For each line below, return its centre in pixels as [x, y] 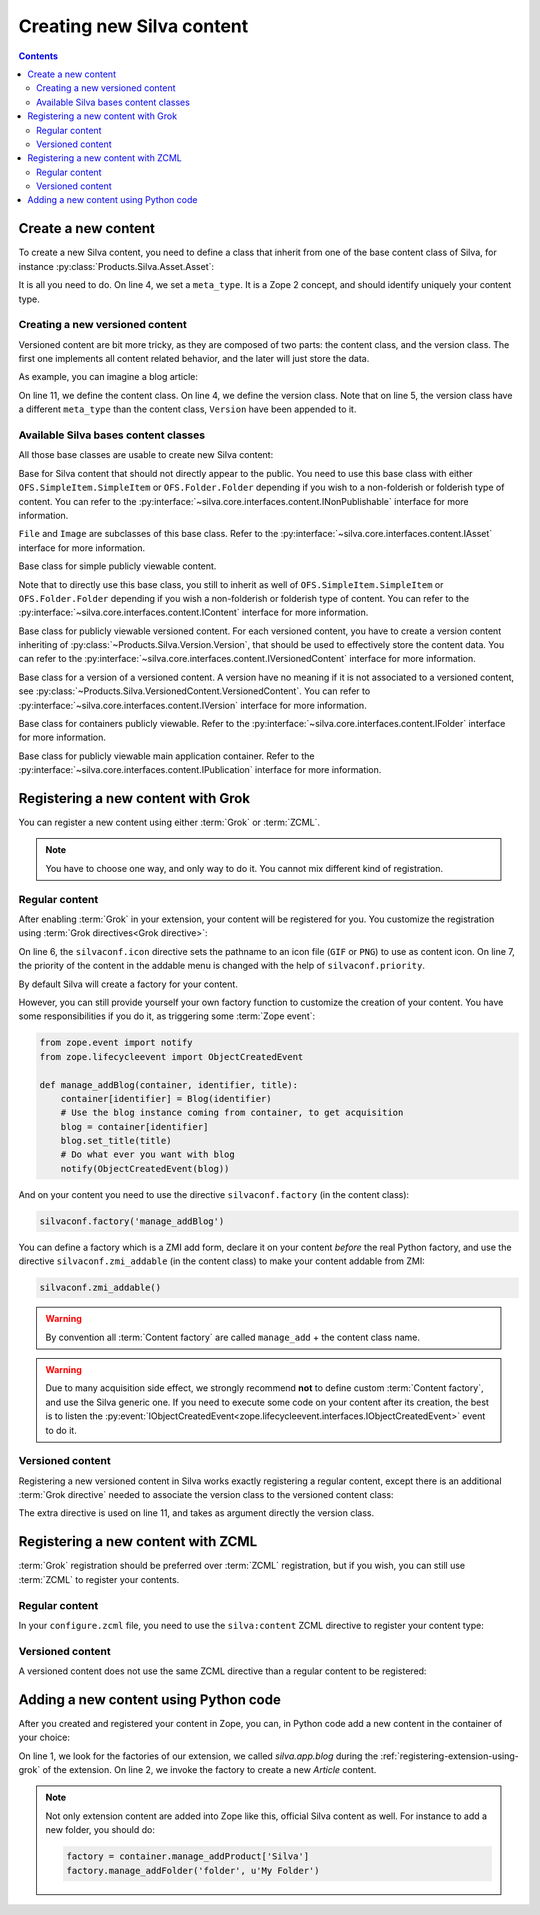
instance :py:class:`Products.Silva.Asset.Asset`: [116, 266]
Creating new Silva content [133, 26]
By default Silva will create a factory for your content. [128, 984]
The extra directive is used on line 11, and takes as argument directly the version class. [196, 1513]
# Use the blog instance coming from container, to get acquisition [232, 1113]
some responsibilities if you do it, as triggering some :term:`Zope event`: [167, 1016]
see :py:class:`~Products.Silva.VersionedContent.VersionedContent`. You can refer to [194, 691]
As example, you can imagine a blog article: [108, 377]
